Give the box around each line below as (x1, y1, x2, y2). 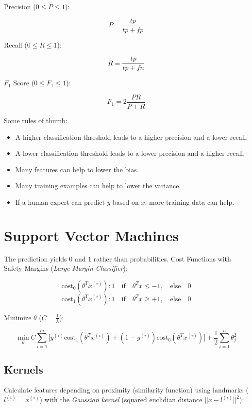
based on (113, 196, 139, 207)
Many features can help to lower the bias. (15, 164, 139, 174)
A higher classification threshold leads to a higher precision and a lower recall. (15, 131, 248, 142)
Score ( (13, 78, 34, 88)
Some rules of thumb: (4, 115, 67, 125)
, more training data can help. (145, 196, 235, 207)
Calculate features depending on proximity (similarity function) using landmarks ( (4, 385, 249, 394)
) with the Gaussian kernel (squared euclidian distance (39, 394, 202, 405)
